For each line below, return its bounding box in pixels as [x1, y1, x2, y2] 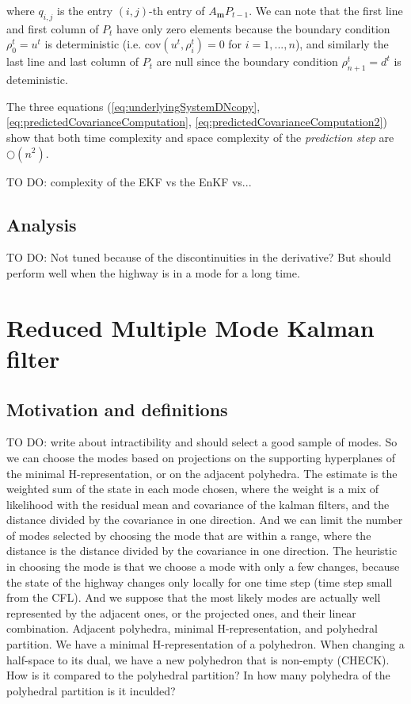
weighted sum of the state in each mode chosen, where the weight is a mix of [6, 480, 379, 497]
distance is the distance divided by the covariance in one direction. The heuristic [6, 542, 398, 559]
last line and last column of [6, 53, 139, 70]
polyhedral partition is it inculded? [6, 682, 176, 698]
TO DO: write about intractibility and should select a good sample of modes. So [6, 434, 398, 450]
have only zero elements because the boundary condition [116, 20, 390, 36]
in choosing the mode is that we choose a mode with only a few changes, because [6, 558, 400, 575]
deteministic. [6, 71, 68, 88]
